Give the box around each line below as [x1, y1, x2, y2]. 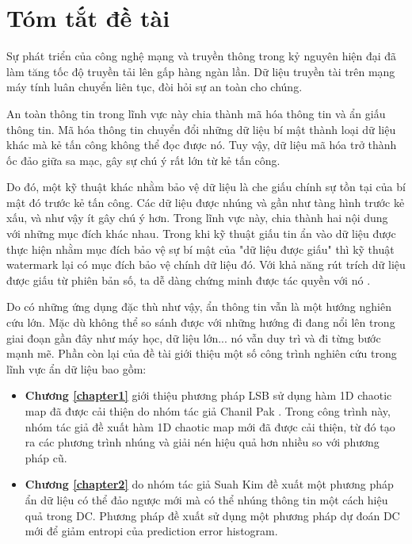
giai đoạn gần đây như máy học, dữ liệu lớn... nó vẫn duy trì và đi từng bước [6, 329, 381, 346]
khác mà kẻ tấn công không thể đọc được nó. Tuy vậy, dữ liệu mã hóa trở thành [6, 136, 397, 153]
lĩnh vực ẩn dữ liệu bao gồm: [6, 360, 147, 377]
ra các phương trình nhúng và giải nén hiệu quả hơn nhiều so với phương [25, 434, 380, 450]
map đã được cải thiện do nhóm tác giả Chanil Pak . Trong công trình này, [25, 403, 391, 419]
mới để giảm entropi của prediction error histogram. [25, 523, 278, 539]
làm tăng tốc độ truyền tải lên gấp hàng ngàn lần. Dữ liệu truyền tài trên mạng [6, 63, 395, 79]
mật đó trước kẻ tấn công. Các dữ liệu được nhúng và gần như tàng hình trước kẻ [6, 193, 405, 210]
